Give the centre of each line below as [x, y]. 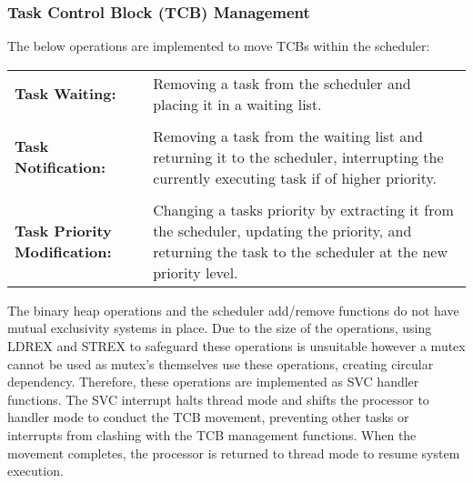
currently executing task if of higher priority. [295, 177]
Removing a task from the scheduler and [282, 83]
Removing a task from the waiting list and [288, 136]
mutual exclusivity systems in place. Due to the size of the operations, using [220, 328]
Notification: [60, 167]
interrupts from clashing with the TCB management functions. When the [212, 434]
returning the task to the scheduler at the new [300, 251]
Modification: [63, 251]
